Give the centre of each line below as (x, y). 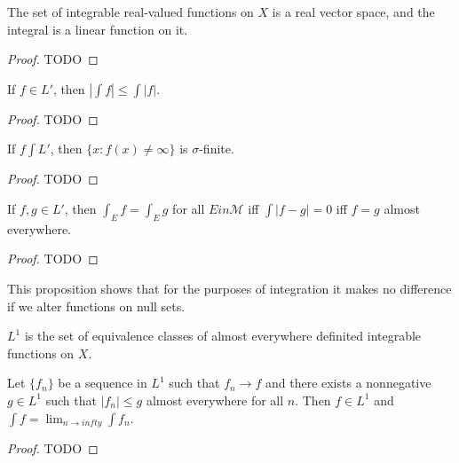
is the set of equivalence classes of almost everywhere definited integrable (223, 336)
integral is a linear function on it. (98, 29)
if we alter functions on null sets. (96, 306)
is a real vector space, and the (353, 12)
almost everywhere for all (215, 400)
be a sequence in (103, 383)
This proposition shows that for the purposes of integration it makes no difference (229, 288)
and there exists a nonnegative (348, 383)
